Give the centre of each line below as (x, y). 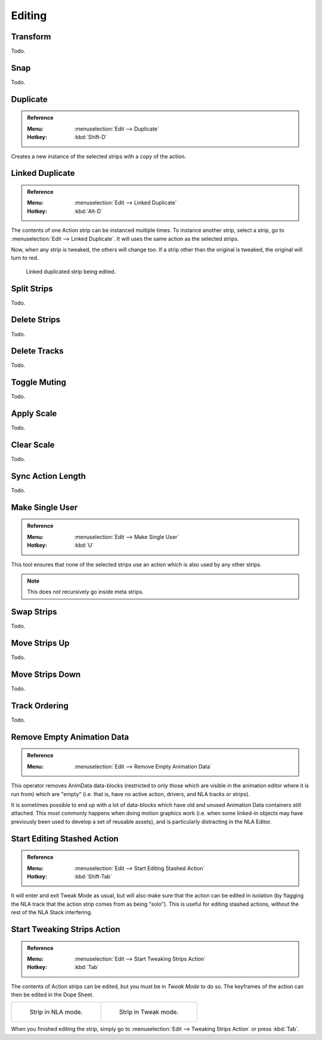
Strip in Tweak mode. (149, 1012)
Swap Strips (34, 612)
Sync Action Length (49, 476)
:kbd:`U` (84, 545)
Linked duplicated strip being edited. (71, 271)
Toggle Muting (39, 383)
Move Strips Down (46, 675)
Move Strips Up (40, 643)
